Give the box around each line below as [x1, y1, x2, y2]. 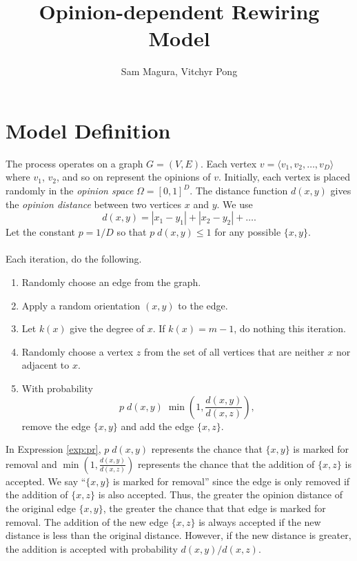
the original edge [6, 500, 76, 515]
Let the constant [6, 225, 75, 239]
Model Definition [6, 116, 171, 144]
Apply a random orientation [21, 298, 141, 312]
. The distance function [190, 183, 288, 198]
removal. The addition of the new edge [6, 514, 169, 529]
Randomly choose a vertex [21, 344, 134, 358]
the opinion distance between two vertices [6, 196, 182, 211]
